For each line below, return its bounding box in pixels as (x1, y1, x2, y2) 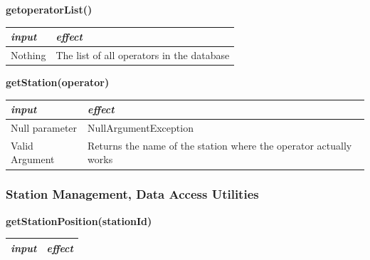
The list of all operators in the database (55, 47, 230, 62)
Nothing (11, 47, 46, 62)
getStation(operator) (6, 75, 110, 90)
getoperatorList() (6, 2, 92, 16)
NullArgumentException (88, 120, 194, 135)
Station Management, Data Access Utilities (6, 185, 259, 203)
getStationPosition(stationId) (6, 213, 152, 228)
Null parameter (11, 120, 78, 135)
